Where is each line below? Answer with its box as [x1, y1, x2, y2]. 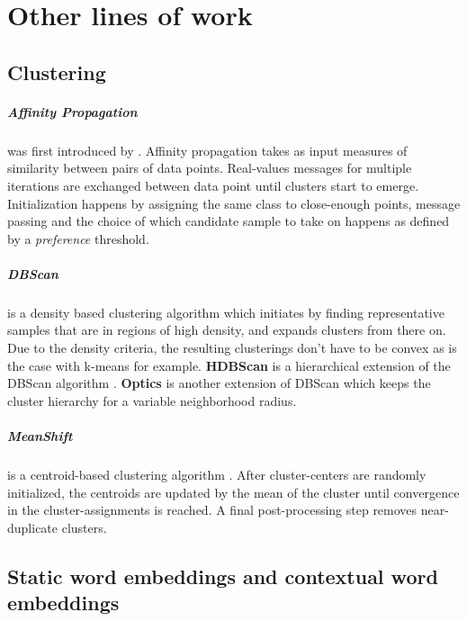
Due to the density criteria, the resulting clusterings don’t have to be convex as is [7, 338, 457, 357]
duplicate [7, 517, 58, 536]
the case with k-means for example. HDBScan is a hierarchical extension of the [7, 355, 451, 374]
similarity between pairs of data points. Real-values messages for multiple [7, 158, 412, 177]
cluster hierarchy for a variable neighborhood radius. [7, 391, 297, 409]
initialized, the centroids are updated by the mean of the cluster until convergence [7, 482, 460, 501]
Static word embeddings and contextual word [7, 562, 438, 589]
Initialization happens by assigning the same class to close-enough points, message [7, 193, 461, 212]
